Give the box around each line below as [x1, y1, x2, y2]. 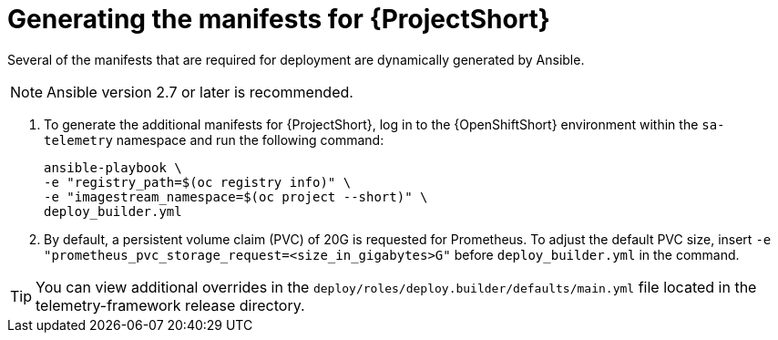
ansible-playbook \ [44, 160, 182, 175]
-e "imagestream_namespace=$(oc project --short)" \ [44, 189, 428, 204]
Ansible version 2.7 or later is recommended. [46, 82, 353, 101]
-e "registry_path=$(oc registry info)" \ [44, 174, 352, 190]
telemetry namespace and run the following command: [44, 131, 384, 148]
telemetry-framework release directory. [36, 295, 305, 314]
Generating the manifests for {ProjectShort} [7, 4, 550, 35]
